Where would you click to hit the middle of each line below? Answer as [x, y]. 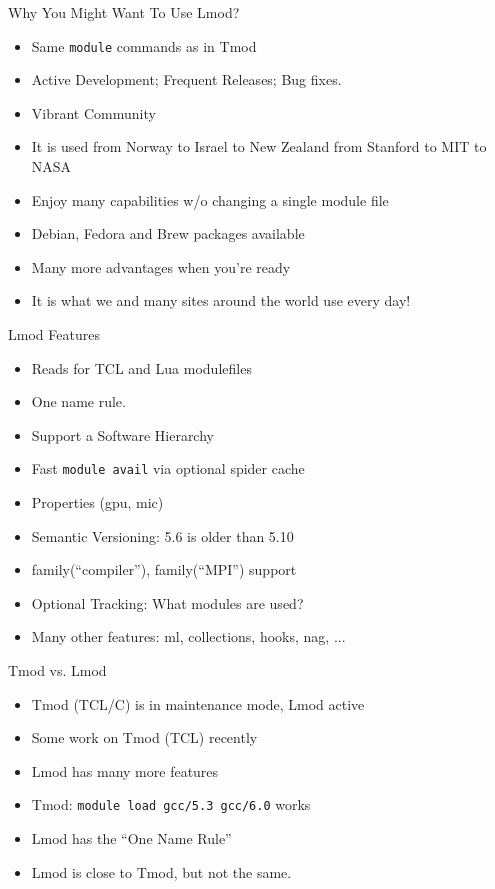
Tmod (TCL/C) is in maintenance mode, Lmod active [198, 703]
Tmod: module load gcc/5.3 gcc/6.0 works [171, 804]
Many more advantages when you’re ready [161, 266]
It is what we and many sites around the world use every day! [221, 300]
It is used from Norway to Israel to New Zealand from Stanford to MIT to [259, 146]
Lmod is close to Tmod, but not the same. [161, 871]
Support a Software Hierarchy [122, 434]
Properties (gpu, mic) [97, 502]
